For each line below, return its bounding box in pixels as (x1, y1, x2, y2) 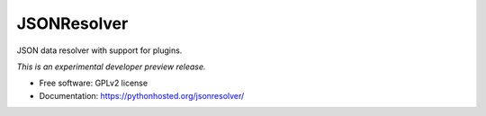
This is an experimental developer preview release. (16, 61, 206, 72)
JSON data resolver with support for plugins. (16, 45, 183, 56)
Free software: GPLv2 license (39, 77, 148, 89)
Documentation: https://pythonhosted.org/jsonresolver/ (39, 90, 245, 101)
